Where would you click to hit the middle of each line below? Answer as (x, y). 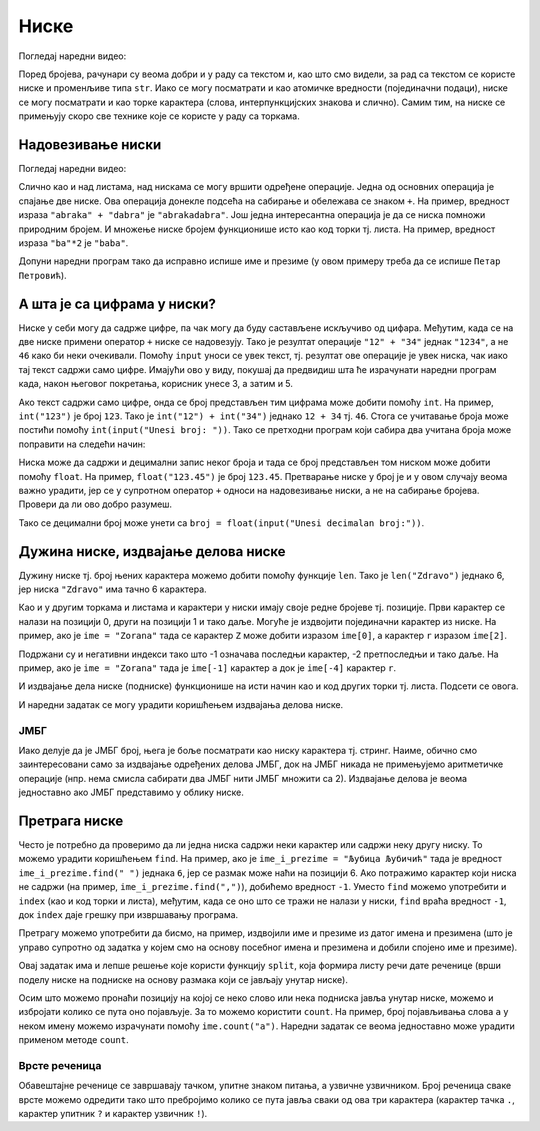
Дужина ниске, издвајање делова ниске (152, 551)
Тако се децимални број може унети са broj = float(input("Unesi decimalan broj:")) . (221, 522)
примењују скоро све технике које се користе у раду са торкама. (159, 116)
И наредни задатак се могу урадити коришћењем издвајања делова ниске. (181, 704)
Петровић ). (42, 275)
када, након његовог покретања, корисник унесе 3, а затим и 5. (156, 384)
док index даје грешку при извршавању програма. (128, 914)
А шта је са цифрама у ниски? (117, 303)
